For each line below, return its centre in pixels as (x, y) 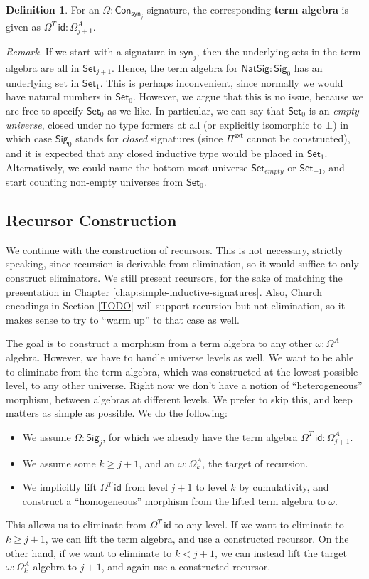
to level (212, 487)
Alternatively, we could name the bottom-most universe (127, 167)
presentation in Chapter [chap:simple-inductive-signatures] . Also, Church (164, 291)
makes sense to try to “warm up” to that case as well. (123, 319)
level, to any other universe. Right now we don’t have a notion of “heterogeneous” (184, 385)
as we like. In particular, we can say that (196, 110)
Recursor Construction (91, 219)
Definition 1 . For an (53, 9)
